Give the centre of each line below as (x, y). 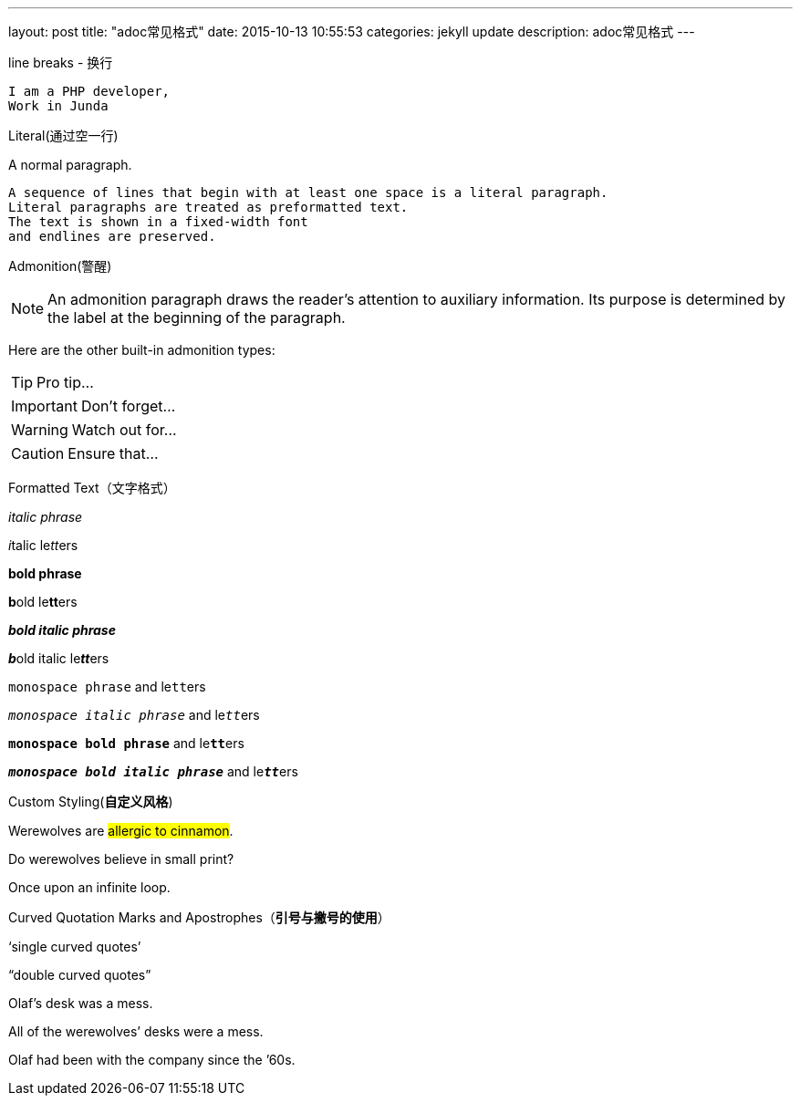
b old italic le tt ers (59, 658)
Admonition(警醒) (60, 266)
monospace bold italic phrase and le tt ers (153, 771)
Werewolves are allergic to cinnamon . (121, 831)
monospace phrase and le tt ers (107, 687)
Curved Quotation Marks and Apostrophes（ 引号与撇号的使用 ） (199, 917)
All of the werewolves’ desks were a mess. (136, 1031)
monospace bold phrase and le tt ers (126, 743)
